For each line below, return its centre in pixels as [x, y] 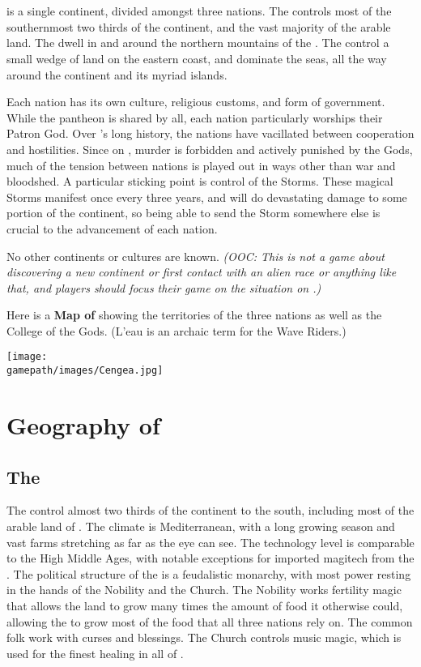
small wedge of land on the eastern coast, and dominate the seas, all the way [197, 58]
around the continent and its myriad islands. [117, 74]
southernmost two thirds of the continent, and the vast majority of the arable [199, 26]
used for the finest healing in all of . [95, 653]
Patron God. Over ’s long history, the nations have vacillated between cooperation [210, 133]
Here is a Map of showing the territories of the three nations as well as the [194, 315]
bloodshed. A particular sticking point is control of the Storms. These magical [200, 181]
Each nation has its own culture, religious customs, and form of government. [196, 102]
